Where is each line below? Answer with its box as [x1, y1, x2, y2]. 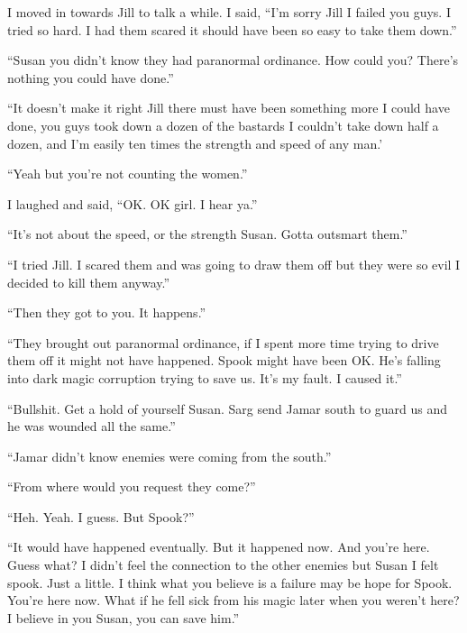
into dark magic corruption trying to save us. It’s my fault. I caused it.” [7, 368, 402, 387]
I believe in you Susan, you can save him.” [7, 608, 240, 627]
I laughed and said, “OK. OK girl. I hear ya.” [7, 194, 258, 213]
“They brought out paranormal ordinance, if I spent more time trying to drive [7, 333, 439, 352]
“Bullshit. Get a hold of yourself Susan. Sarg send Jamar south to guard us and [7, 399, 448, 417]
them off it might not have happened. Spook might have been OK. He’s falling [7, 351, 441, 370]
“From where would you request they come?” [7, 477, 256, 496]
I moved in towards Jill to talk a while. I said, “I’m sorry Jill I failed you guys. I [7, 3, 451, 21]
